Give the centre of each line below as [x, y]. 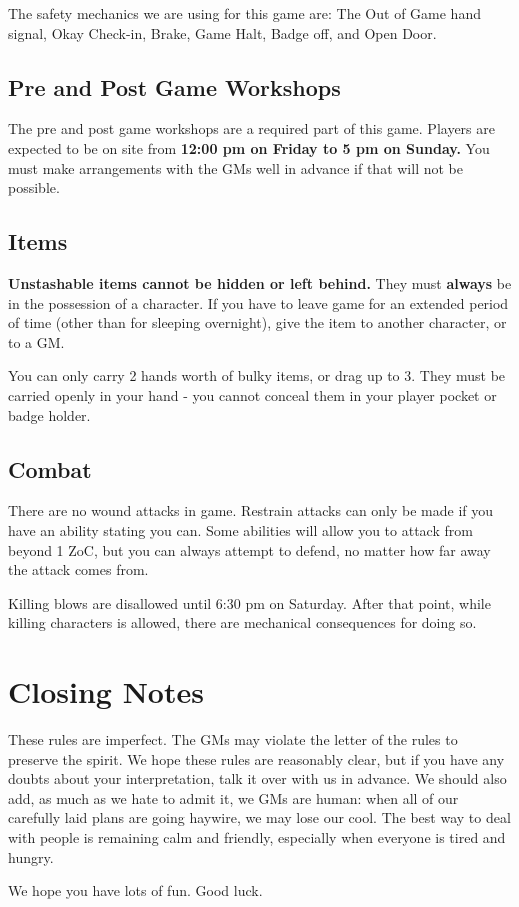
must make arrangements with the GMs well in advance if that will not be [235, 167]
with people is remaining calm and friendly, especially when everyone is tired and [257, 836]
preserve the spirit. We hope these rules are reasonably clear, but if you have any [256, 758]
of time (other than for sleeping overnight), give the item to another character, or [257, 322]
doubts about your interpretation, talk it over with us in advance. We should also [257, 778]
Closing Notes [106, 691]
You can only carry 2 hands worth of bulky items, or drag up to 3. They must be [257, 375]
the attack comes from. [78, 569]
